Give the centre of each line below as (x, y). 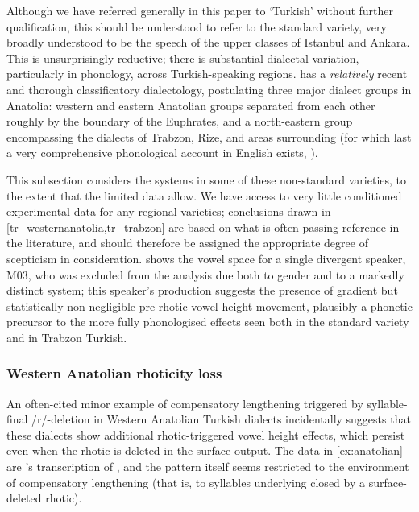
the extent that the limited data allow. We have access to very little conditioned (204, 195)
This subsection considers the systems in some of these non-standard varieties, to (207, 179)
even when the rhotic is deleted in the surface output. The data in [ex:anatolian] (205, 450)
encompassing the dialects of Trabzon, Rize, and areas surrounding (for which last (209, 136)
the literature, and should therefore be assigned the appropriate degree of (187, 243)
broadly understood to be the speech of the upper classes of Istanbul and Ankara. (208, 42)
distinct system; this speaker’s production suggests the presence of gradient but (202, 290)
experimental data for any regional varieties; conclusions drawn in (169, 211)
